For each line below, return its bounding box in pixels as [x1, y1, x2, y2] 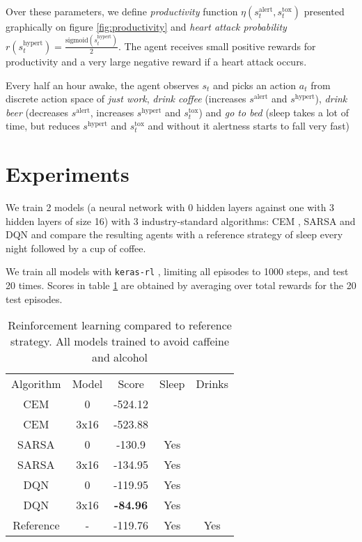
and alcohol [92, 349, 148, 366]
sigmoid [65, 36, 88, 44]
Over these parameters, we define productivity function [6, 4, 238, 18]
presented [304, 4, 345, 18]
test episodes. [6, 291, 63, 306]
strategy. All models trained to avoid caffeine [10, 333, 230, 350]
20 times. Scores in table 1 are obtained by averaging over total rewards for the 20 [6, 278, 356, 293]
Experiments [6, 160, 129, 188]
